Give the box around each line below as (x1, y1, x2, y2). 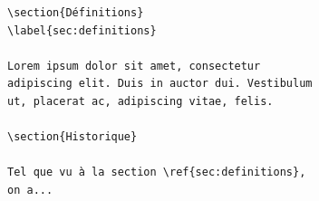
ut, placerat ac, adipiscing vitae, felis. (7, 94, 274, 108)
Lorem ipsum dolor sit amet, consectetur (7, 59, 261, 72)
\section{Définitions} (7, 6, 144, 19)
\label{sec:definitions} (7, 24, 157, 37)
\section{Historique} (7, 130, 138, 144)
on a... (7, 183, 53, 196)
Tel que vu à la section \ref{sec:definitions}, (7, 166, 306, 179)
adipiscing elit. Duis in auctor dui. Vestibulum (7, 77, 313, 91)
